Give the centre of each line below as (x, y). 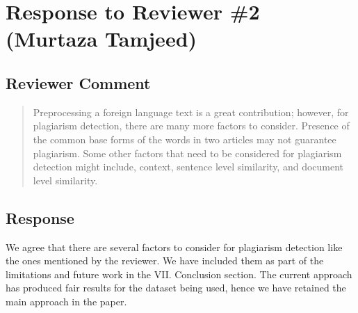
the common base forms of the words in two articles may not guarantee (185, 139)
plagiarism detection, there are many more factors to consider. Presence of (191, 126)
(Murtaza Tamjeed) (101, 39)
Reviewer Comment (78, 82)
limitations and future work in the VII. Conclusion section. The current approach (179, 274)
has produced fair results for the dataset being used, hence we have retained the (176, 288)
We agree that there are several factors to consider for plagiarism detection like (174, 247)
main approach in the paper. (66, 301)
